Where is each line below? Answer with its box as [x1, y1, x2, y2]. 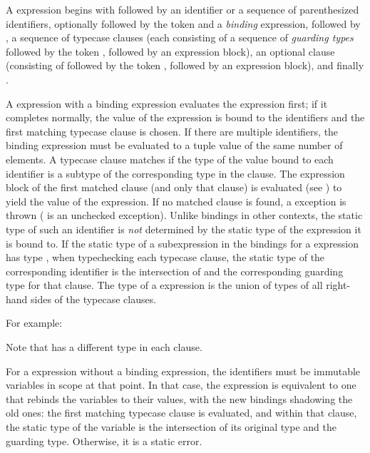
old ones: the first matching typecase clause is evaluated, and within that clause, [6, 405, 357, 420]
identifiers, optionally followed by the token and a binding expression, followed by [6, 16, 361, 31]
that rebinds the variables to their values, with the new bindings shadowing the [6, 391, 353, 406]
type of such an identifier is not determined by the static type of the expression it [6, 221, 361, 236]
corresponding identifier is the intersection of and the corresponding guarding [6, 263, 344, 278]
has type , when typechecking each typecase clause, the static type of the [6, 250, 325, 265]
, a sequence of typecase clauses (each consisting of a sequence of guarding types [6, 30, 354, 45]
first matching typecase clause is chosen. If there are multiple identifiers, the [6, 123, 339, 138]
